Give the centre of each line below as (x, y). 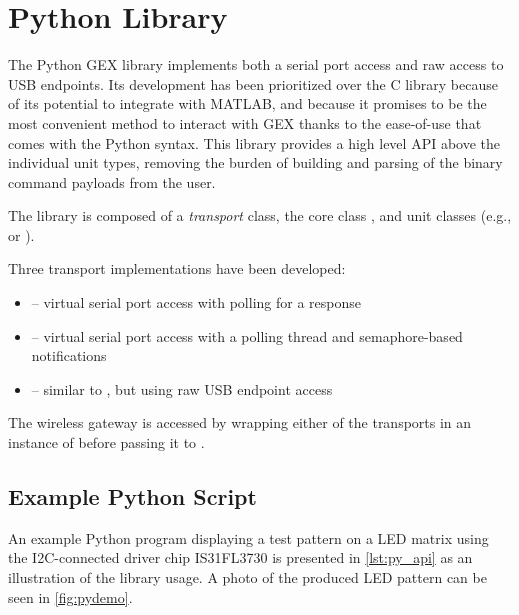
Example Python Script (132, 496)
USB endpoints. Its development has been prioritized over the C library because (253, 83)
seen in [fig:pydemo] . (70, 596)
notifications (69, 355)
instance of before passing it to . (106, 442)
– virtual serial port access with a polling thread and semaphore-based (247, 335)
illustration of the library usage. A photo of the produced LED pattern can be (247, 577)
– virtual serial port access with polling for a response (196, 302)
